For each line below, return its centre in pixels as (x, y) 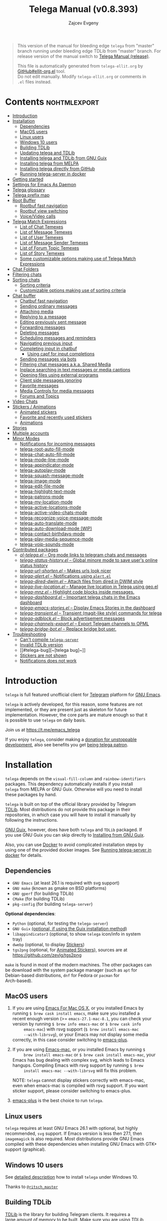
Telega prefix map (31, 195)
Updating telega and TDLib (47, 152)
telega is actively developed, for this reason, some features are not (74, 704)
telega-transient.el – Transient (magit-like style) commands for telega (91, 613)
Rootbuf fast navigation (44, 206)
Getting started (28, 179)
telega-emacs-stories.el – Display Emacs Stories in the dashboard (87, 608)
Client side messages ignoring (51, 380)
